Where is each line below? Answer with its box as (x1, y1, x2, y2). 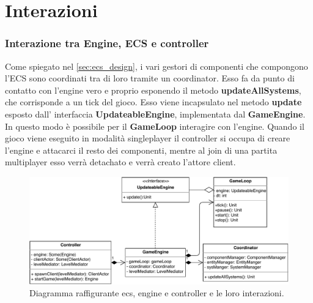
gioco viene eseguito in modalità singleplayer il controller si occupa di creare (5, 132, 290, 144)
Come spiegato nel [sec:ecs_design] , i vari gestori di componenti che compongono (5, 59, 308, 72)
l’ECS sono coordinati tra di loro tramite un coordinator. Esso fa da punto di (5, 72, 295, 84)
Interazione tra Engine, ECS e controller (5, 36, 209, 51)
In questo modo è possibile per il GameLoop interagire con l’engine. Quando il (5, 119, 304, 132)
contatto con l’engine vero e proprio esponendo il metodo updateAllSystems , (5, 83, 301, 96)
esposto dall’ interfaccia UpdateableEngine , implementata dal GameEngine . (5, 107, 306, 120)
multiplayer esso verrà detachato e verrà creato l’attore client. (5, 155, 236, 168)
